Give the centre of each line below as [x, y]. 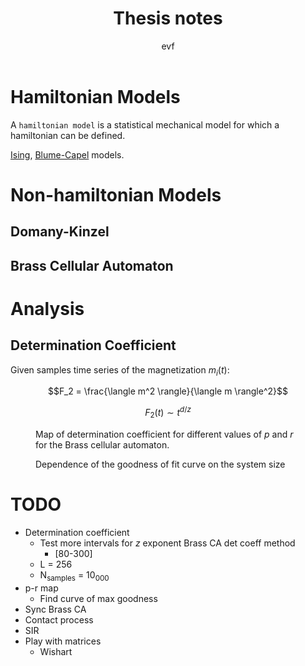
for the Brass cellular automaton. [102, 444]
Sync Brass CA [55, 609]
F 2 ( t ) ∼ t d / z [168, 413]
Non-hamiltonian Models [116, 194]
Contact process [59, 619]
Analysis [47, 308]
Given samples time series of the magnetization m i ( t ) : [120, 370]
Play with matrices [63, 641]
